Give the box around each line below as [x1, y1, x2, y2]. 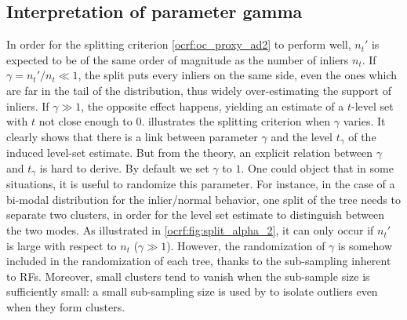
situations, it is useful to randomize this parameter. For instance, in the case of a [6, 176, 395, 192]
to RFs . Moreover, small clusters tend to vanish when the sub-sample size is [6, 267, 370, 284]
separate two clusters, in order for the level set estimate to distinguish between [6, 206, 385, 223]
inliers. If [6, 97, 49, 114]
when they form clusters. [6, 299, 125, 315]
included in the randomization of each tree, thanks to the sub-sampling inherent [6, 253, 391, 269]
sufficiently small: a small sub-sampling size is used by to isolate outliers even [6, 283, 378, 300]
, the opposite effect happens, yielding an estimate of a [81, 97, 344, 114]
